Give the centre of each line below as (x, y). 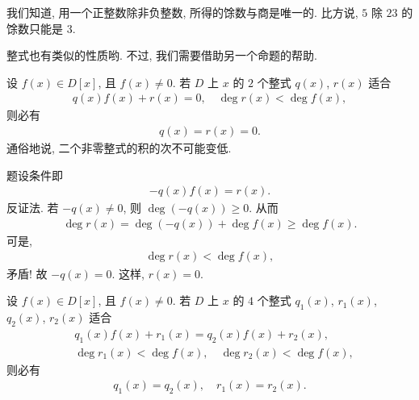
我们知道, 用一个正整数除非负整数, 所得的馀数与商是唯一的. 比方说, (182, 12)
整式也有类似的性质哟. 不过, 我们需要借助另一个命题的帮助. (162, 55)
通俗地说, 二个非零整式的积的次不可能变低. (119, 148)
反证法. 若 (33, 208)
